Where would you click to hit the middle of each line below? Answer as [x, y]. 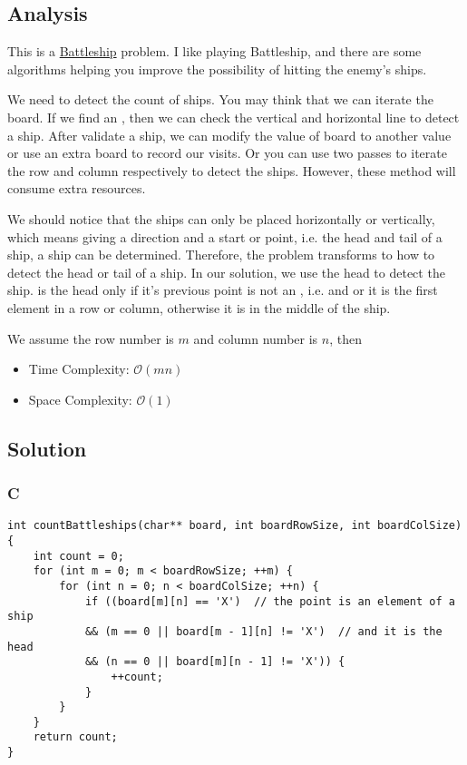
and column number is [256, 338]
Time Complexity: [79, 369]
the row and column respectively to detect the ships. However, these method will [232, 170]
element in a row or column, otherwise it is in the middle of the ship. [199, 307]
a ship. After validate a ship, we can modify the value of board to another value [229, 135]
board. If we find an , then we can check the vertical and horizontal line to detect [233, 117]
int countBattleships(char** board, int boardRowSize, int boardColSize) [235, 526]
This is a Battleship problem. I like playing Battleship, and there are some [214, 51]
